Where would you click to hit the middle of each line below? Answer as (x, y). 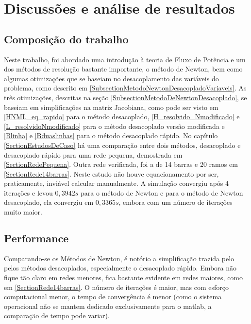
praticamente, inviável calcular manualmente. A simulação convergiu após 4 (117, 183)
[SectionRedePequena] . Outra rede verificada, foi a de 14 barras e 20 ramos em (121, 164)
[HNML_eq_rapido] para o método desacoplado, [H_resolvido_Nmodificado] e (122, 117)
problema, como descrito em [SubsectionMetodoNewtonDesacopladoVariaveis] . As (125, 88)
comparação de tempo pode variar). (57, 315)
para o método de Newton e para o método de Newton (162, 192)
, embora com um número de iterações (176, 202)
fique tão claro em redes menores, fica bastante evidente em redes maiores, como (124, 278)
